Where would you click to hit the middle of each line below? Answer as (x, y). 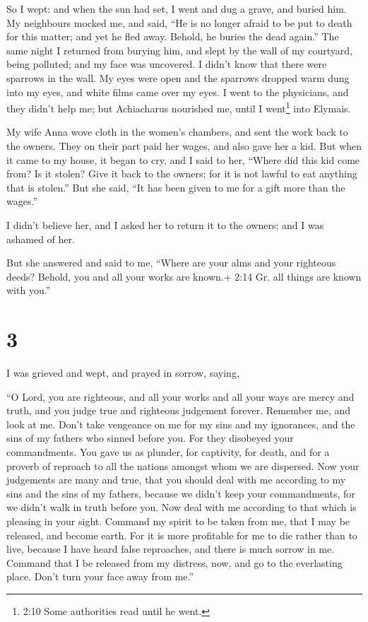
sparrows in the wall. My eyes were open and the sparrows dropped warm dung (178, 77)
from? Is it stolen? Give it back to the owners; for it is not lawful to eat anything (182, 174)
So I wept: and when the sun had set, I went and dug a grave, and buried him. (177, 8)
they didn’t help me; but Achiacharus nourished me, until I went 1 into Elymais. (179, 107)
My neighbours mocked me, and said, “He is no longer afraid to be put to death (179, 22)
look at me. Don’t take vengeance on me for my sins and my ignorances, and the (181, 424)
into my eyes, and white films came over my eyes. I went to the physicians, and (178, 92)
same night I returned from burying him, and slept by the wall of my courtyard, (180, 50)
